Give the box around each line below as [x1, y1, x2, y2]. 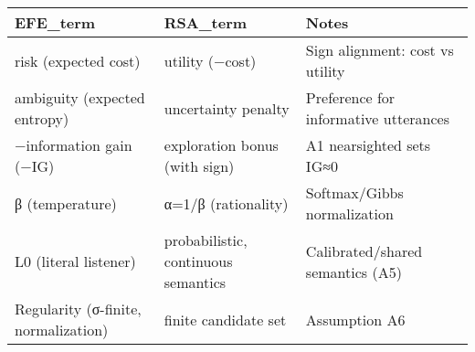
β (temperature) [15, 192, 117, 214]
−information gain [15, 134, 132, 155]
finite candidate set [164, 308, 287, 330]
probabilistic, [164, 229, 248, 251]
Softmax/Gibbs [305, 182, 404, 203]
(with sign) [164, 155, 235, 176]
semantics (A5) [305, 261, 402, 283]
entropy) [15, 108, 69, 129]
